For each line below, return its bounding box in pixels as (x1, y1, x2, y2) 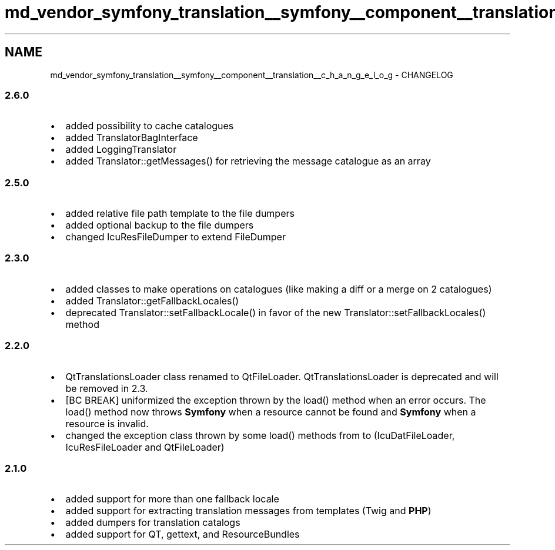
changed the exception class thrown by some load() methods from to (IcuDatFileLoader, (65, 429, 455, 441)
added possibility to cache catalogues (65, 120, 234, 132)
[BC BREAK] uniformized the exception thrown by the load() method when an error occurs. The (65, 394, 486, 406)
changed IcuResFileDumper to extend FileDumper (65, 231, 286, 243)
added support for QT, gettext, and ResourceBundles (65, 528, 300, 541)
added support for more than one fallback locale (65, 493, 279, 505)
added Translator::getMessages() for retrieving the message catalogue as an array (65, 155, 431, 167)
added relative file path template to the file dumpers (65, 207, 295, 220)
